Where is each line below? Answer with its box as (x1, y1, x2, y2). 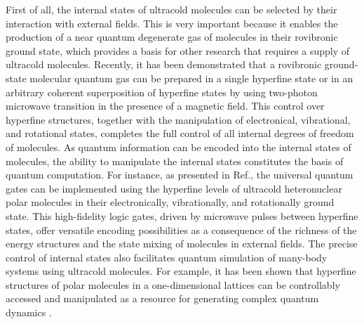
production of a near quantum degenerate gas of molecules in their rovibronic (6, 30, 338, 44)
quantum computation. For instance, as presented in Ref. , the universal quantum (6, 167, 353, 182)
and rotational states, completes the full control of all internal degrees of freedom (6, 126, 354, 141)
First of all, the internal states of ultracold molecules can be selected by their (6, 2, 337, 16)
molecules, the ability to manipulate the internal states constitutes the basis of (6, 153, 344, 168)
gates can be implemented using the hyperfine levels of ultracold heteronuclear (6, 181, 342, 195)
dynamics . (6, 305, 52, 320)
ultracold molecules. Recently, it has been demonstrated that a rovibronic (6, 57, 322, 72)
